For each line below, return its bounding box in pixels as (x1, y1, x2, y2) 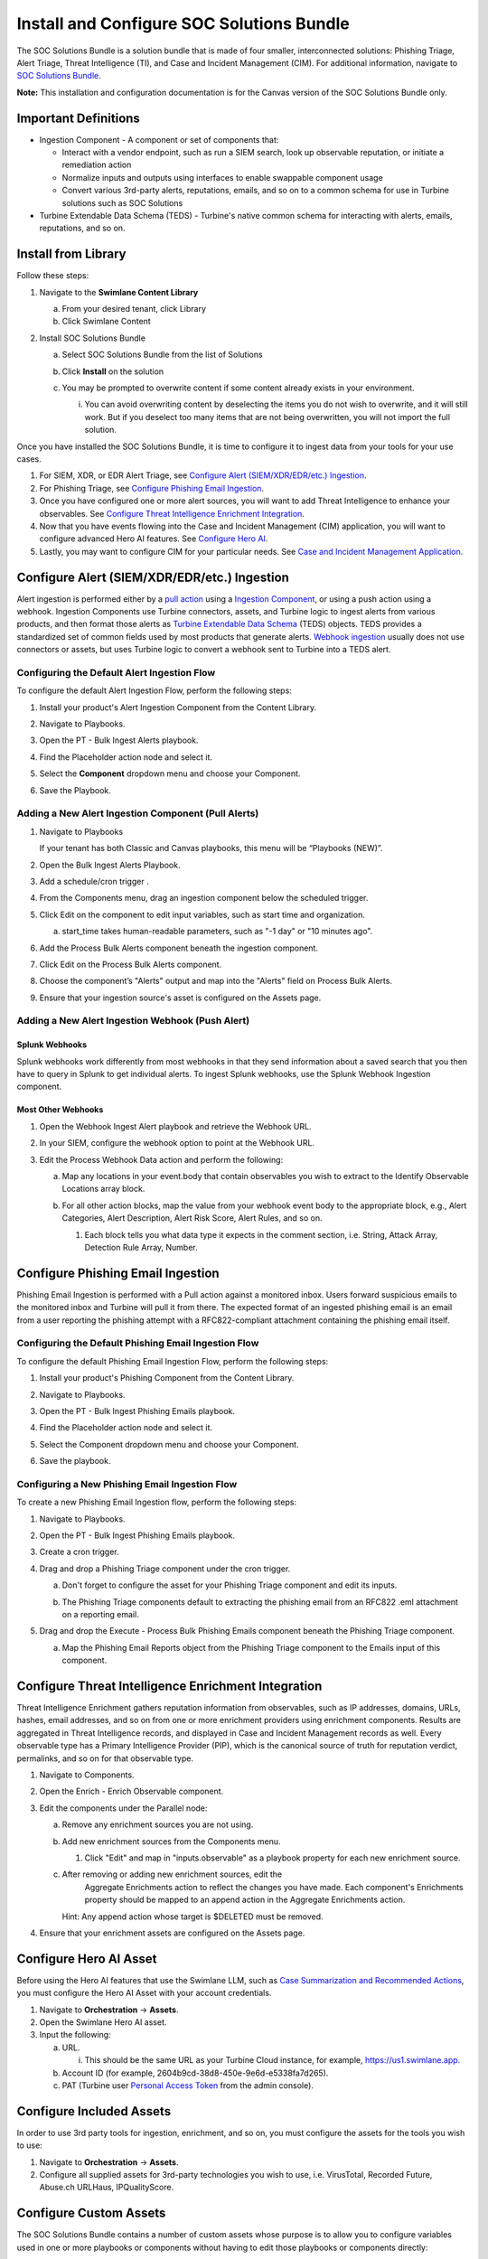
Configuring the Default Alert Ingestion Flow (16, 666, 216, 679)
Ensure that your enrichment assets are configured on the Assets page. (39, 1927, 305, 1938)
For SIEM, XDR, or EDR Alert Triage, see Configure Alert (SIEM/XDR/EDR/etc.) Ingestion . (39, 470, 367, 481)
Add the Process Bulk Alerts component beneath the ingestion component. (39, 942, 318, 953)
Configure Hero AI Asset (16, 1951, 157, 1966)
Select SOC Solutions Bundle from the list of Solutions (61, 349, 263, 361)
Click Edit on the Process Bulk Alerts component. (39, 959, 222, 970)
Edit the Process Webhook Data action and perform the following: (39, 1154, 284, 1165)
